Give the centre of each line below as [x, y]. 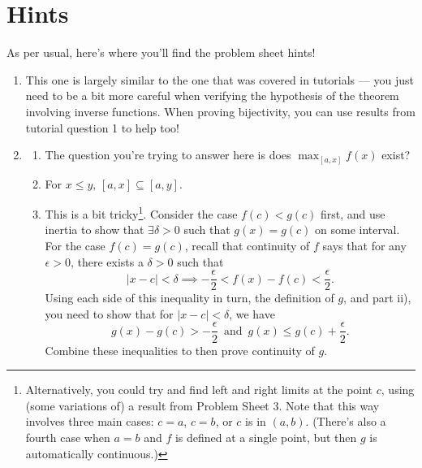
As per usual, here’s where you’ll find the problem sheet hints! [161, 52]
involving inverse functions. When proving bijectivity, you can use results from [220, 111]
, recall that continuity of [247, 246]
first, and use [353, 213]
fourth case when [68, 437]
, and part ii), [377, 298]
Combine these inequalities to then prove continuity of [180, 350]
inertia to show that [95, 230]
